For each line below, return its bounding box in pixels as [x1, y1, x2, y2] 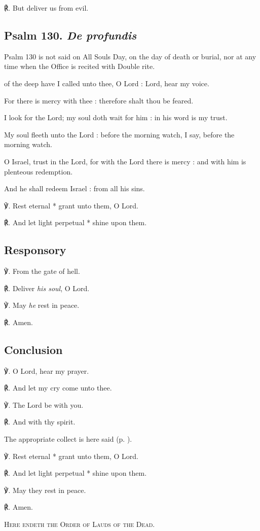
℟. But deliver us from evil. [4, 3, 89, 13]
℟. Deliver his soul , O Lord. [4, 282, 90, 293]
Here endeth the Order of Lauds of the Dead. [4, 519, 155, 529]
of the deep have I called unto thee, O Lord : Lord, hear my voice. [4, 78, 209, 88]
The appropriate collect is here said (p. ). [4, 434, 132, 444]
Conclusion [4, 341, 63, 357]
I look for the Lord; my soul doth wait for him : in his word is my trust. [4, 112, 228, 123]
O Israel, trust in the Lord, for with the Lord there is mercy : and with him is [4, 156, 246, 166]
